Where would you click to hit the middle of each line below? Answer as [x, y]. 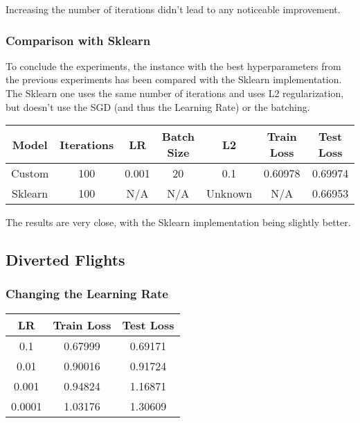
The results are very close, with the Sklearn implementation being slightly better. [178, 222]
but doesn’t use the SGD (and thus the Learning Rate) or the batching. [158, 106]
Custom [30, 173]
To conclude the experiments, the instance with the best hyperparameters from [173, 66]
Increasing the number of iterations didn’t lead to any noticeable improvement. [173, 9]
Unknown [229, 193]
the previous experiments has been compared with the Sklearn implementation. [174, 79]
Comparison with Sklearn [78, 40]
